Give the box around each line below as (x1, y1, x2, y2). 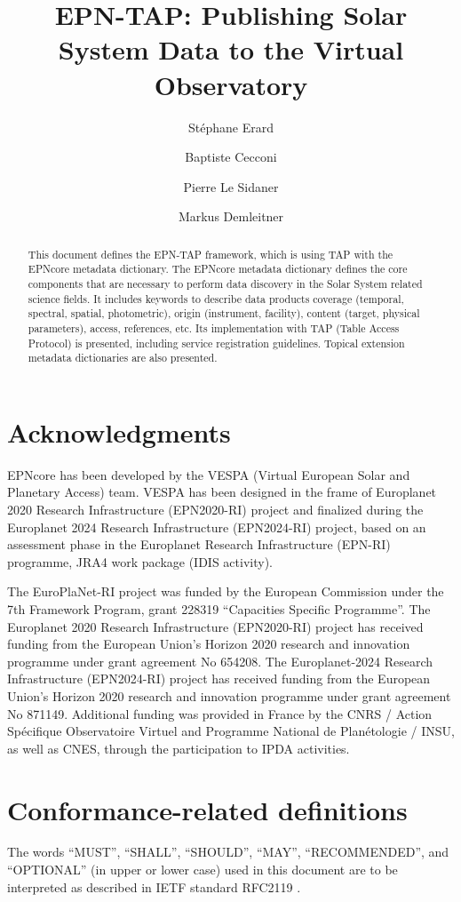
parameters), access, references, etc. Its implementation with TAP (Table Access (28, 320, 400, 335)
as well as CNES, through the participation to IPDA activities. (7, 738, 350, 757)
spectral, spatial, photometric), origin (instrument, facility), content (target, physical (28, 306, 420, 321)
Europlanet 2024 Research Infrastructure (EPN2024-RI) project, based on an (7, 517, 426, 536)
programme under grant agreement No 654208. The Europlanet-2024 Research (7, 651, 433, 670)
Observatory (154, 66, 308, 102)
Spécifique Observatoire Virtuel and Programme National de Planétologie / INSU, (7, 722, 455, 740)
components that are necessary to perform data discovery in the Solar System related (28, 275, 423, 291)
